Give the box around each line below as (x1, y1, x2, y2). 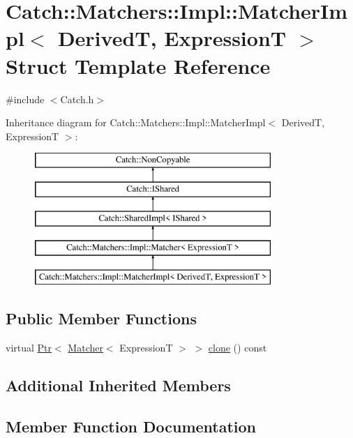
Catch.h (60, 91, 94, 106)
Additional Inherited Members (6, 375, 231, 396)
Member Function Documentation (6, 415, 257, 437)
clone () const (208, 340, 267, 355)
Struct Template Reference (6, 51, 271, 80)
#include (6, 91, 45, 106)
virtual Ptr (6, 340, 52, 355)
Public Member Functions (6, 308, 197, 329)
